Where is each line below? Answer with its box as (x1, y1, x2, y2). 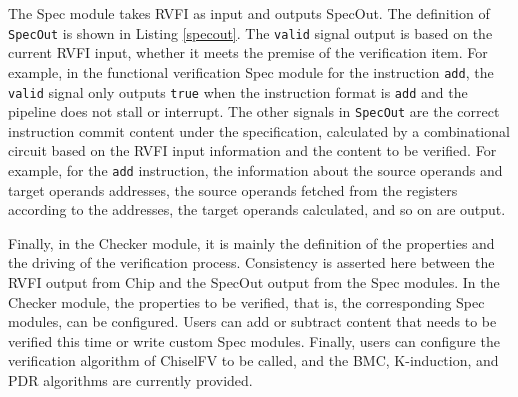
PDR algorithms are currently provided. (8, 370, 253, 390)
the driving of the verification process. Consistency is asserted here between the (8, 252, 495, 273)
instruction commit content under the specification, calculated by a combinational (8, 120, 510, 141)
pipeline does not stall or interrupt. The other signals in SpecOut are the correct (8, 101, 500, 122)
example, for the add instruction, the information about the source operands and (8, 160, 503, 180)
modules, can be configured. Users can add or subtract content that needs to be (8, 311, 497, 332)
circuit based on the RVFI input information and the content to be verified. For (8, 140, 497, 161)
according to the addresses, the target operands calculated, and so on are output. (8, 199, 506, 220)
